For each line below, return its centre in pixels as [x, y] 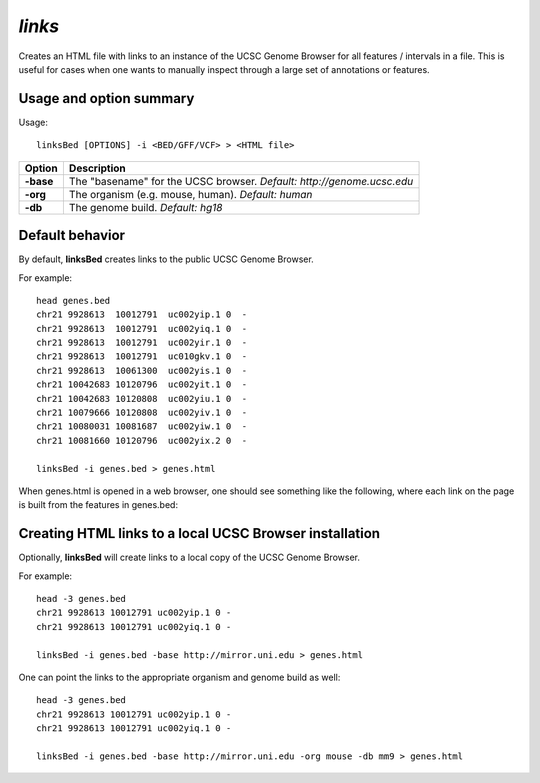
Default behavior [71, 235]
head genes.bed [73, 300]
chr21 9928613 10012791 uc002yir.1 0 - [142, 343]
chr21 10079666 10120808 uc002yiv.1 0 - [142, 413]
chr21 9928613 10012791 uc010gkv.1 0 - [142, 356]
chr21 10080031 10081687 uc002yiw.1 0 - [142, 426]
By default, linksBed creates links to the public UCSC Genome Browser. [166, 259]
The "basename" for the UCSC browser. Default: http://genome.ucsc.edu [241, 181]
